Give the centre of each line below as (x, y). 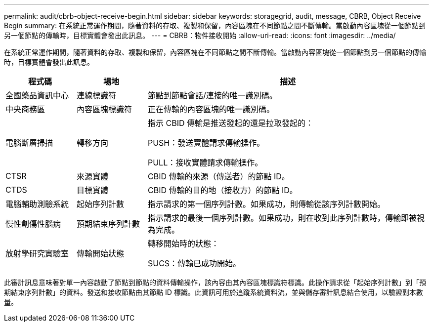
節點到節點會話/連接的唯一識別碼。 (212, 95)
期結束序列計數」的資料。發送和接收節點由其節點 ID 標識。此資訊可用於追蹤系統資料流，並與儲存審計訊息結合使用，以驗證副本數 (214, 292)
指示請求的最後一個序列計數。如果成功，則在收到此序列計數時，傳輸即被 (282, 218)
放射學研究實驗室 (37, 253)
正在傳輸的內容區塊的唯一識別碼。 (211, 109)
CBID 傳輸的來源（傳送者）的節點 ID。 (218, 176)
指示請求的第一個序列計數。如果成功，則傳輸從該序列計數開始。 (266, 204)
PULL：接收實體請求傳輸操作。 (205, 163)
